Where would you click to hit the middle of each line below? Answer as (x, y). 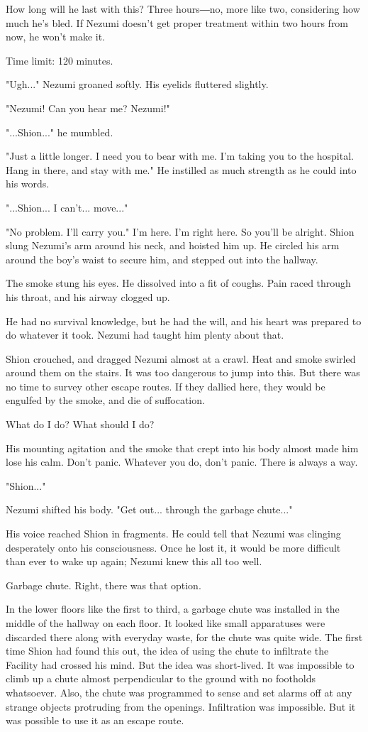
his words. (28, 184)
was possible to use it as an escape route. (95, 720)
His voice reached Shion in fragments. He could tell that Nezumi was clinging (173, 534)
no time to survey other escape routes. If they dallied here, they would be (166, 386)
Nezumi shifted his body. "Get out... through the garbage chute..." (149, 509)
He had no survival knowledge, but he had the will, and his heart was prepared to (184, 321)
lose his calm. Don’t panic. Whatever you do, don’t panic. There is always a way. (182, 462)
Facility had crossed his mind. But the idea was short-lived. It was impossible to (180, 664)
